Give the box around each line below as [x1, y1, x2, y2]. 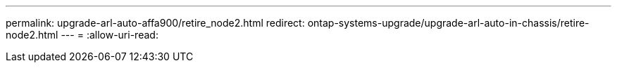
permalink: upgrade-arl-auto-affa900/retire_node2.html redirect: [6, 17, 305, 29]
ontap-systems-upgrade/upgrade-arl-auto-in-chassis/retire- [307, 17, 590, 29]
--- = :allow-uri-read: [61, 29, 158, 41]
